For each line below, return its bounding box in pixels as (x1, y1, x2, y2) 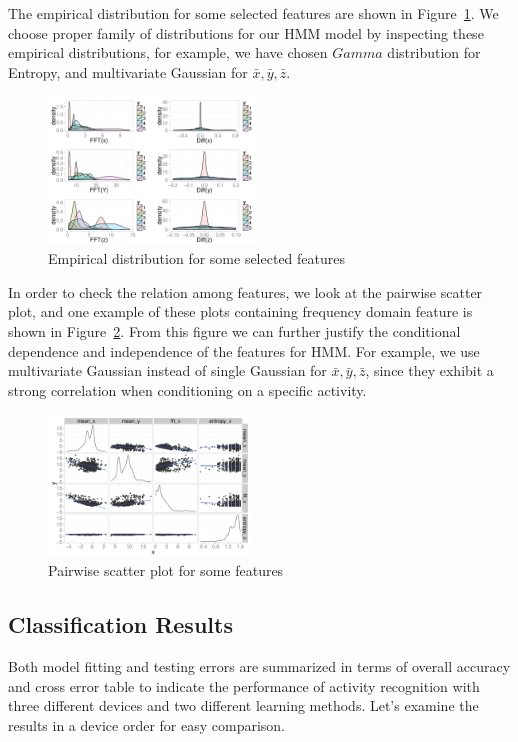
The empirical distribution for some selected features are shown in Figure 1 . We (8, 3, 499, 23)
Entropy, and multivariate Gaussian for (8, 61, 248, 82)
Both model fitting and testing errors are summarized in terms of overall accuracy (8, 656, 511, 677)
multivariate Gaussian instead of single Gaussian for (8, 360, 327, 381)
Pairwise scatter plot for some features (48, 560, 284, 581)
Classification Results (8, 609, 233, 640)
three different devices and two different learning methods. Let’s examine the (8, 695, 479, 716)
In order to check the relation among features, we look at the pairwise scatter (8, 281, 483, 302)
